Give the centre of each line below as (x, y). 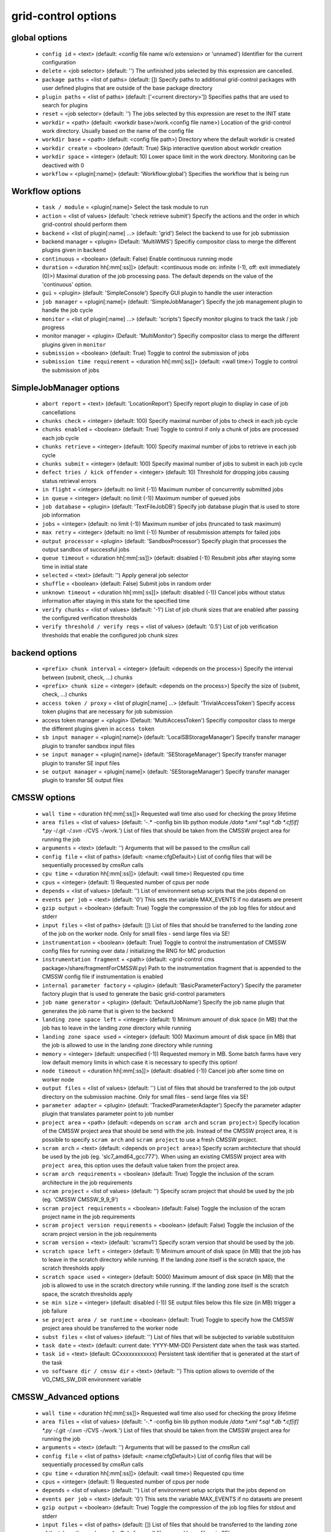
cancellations (59, 412)
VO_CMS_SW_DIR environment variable (92, 1379)
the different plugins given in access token (98, 729)
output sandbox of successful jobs (86, 549)
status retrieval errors (69, 480)
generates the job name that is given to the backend (108, 1011)
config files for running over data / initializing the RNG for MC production (134, 950)
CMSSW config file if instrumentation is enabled (103, 977)
